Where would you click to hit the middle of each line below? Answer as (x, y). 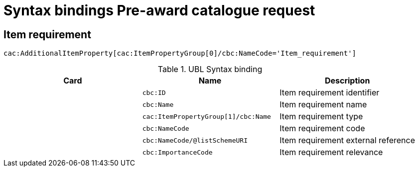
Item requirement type (321, 117)
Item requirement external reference (347, 140)
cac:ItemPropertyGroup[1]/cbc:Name (207, 116)
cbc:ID (154, 92)
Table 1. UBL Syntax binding (210, 69)
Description (347, 81)
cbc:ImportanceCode (177, 152)
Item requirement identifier (330, 93)
